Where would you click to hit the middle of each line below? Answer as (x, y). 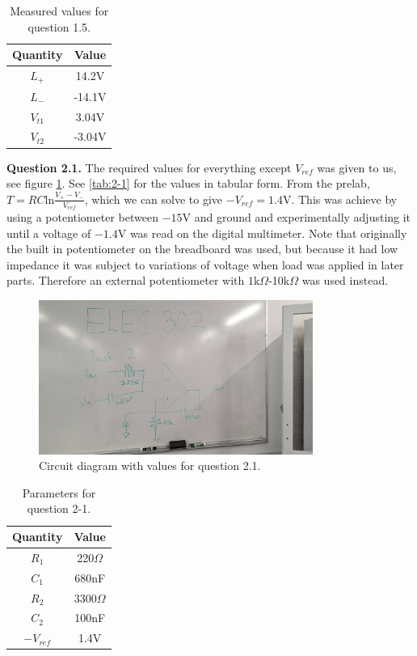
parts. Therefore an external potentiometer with (126, 280)
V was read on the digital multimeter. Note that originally (262, 233)
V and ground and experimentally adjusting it (297, 216)
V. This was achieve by (340, 199)
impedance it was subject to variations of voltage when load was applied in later (205, 264)
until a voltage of (49, 233)
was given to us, (357, 167)
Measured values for (59, 11)
